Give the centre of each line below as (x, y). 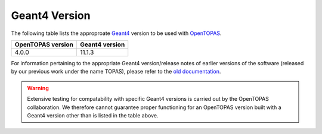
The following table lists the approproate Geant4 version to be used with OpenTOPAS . (116, 33)
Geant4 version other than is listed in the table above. (93, 115)
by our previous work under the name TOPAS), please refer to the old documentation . (116, 72)
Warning (38, 88)
